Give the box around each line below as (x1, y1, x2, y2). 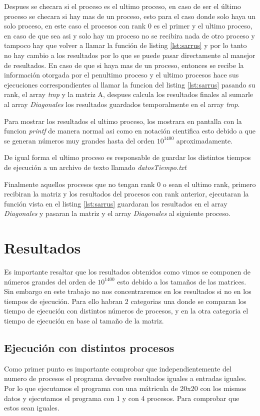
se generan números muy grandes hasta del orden (4, 135, 155, 145)
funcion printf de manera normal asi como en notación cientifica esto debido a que (4, 125, 256, 136)
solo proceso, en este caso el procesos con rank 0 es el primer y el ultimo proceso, (4, 20, 252, 31)
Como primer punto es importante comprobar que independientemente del (4, 363, 231, 373)
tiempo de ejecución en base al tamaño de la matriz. (4, 315, 164, 325)
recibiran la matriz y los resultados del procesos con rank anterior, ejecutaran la (4, 188, 249, 199)
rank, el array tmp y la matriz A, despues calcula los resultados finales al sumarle (4, 89, 253, 99)
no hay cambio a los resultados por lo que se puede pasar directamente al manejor (4, 49, 255, 60)
